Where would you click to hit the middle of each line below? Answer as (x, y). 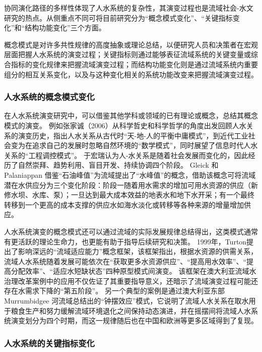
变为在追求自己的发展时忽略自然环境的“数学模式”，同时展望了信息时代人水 (134, 145)
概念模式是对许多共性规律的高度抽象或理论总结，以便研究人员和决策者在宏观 (131, 44)
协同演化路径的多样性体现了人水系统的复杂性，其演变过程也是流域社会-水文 (129, 8)
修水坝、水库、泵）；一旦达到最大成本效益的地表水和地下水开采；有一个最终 (129, 195)
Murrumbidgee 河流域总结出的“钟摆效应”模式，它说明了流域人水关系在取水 (126, 301)
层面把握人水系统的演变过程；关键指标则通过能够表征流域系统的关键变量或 (127, 54)
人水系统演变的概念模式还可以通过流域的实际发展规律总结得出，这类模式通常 (131, 231)
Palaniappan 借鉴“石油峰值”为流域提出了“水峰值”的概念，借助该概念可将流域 (130, 174)
